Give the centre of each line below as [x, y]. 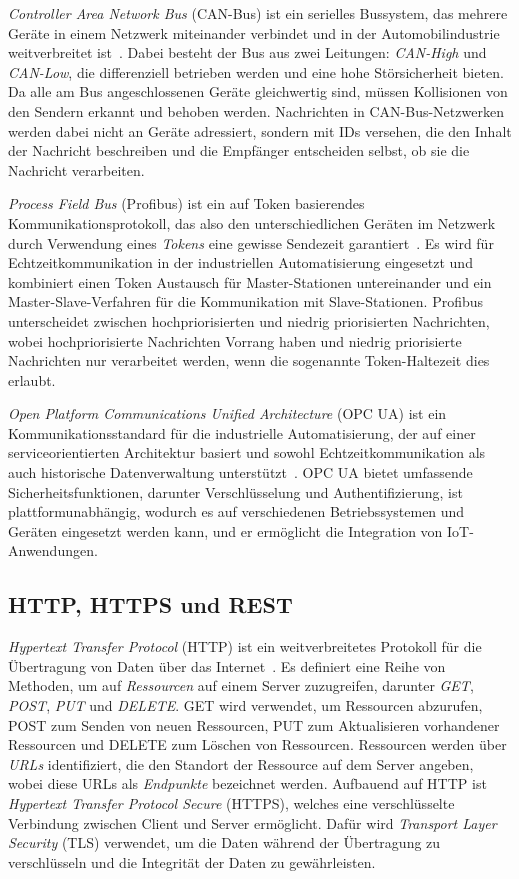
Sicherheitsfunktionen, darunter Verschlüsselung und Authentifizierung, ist [235, 491]
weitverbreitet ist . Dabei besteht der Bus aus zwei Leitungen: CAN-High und [247, 52]
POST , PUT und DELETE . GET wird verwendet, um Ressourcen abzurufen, [245, 705]
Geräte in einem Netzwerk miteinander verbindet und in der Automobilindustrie [254, 32]
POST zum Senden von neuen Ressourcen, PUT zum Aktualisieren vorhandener [254, 724]
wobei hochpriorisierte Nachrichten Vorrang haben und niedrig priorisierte [235, 340]
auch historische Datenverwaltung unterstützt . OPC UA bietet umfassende [240, 472]
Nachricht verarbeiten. [76, 169]
